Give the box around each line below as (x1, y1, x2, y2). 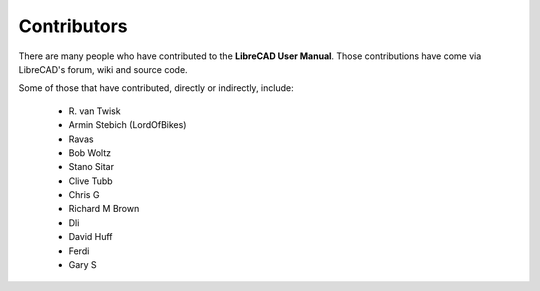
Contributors (18, 15, 129, 37)
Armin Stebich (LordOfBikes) (68, 119, 187, 131)
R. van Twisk (68, 105, 121, 117)
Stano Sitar (68, 161, 115, 173)
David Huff (68, 231, 114, 243)
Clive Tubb (68, 175, 114, 187)
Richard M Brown (68, 203, 140, 215)
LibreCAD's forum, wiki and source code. (18, 63, 189, 75)
